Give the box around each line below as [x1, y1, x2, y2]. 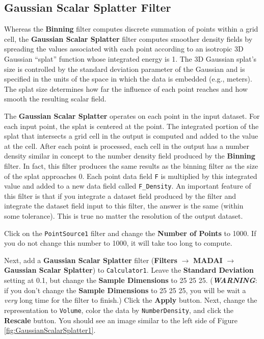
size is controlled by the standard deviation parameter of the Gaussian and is [4, 63, 245, 74]
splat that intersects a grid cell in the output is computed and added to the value [4, 131, 258, 141]
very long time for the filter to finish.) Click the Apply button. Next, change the [4, 295, 257, 305]
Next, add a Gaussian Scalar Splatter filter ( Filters [4, 254, 177, 265]
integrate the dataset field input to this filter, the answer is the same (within [4, 200, 244, 211]
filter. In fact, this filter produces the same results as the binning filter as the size [4, 160, 258, 171]
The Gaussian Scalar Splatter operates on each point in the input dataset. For [4, 110, 260, 121]
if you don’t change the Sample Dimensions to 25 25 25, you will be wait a [4, 284, 246, 295]
